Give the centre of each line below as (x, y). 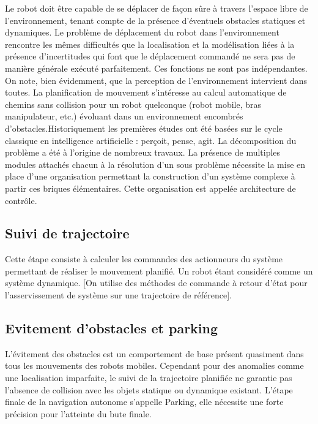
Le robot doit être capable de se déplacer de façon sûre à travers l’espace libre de (157, 8)
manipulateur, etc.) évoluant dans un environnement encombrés (124, 116)
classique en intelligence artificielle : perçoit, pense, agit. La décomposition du (151, 140)
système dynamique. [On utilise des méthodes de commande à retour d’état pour (156, 283)
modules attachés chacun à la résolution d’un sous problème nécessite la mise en (155, 164)
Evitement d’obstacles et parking (112, 328)
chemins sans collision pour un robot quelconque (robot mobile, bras (133, 104)
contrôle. (21, 200)
